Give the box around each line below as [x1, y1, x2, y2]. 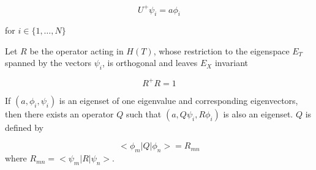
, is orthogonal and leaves [102, 56, 198, 69]
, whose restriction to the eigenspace [153, 44, 290, 57]
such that [126, 107, 162, 120]
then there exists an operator [5, 107, 114, 120]
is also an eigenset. [223, 107, 293, 120]
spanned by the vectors [5, 56, 91, 69]
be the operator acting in [29, 44, 124, 57]
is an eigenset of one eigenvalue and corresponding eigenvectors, [59, 94, 298, 106]
